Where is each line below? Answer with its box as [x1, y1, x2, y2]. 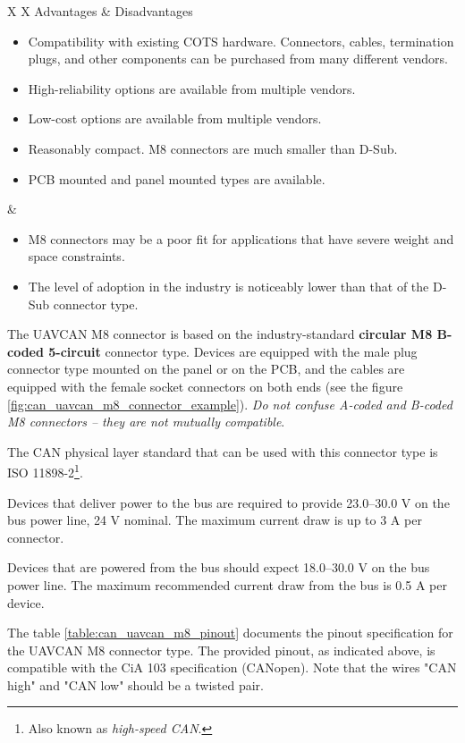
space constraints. [28, 247, 125, 266]
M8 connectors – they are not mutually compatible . [7, 412, 285, 431]
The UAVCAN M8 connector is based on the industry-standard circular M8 [7, 325, 433, 343]
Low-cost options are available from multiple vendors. [28, 109, 322, 128]
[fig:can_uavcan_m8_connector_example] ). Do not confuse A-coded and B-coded [7, 394, 452, 413]
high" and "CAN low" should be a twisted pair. [7, 675, 264, 694]
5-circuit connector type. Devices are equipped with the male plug [48, 342, 418, 360]
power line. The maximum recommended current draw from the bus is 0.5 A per [7, 575, 447, 594]
